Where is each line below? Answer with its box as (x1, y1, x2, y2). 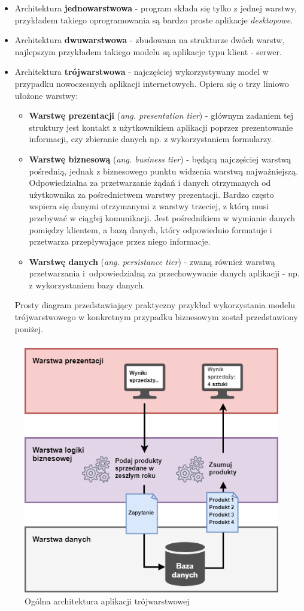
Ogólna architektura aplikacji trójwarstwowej (25, 594, 190, 607)
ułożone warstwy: (14, 89, 78, 101)
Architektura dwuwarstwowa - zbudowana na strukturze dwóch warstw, (14, 34, 285, 46)
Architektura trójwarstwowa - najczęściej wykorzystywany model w (14, 65, 269, 78)
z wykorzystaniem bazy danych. (29, 278, 145, 291)
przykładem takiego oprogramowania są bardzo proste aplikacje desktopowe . (14, 13, 293, 26)
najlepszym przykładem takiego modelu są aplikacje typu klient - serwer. (14, 45, 282, 58)
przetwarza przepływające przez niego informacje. (29, 235, 211, 248)
